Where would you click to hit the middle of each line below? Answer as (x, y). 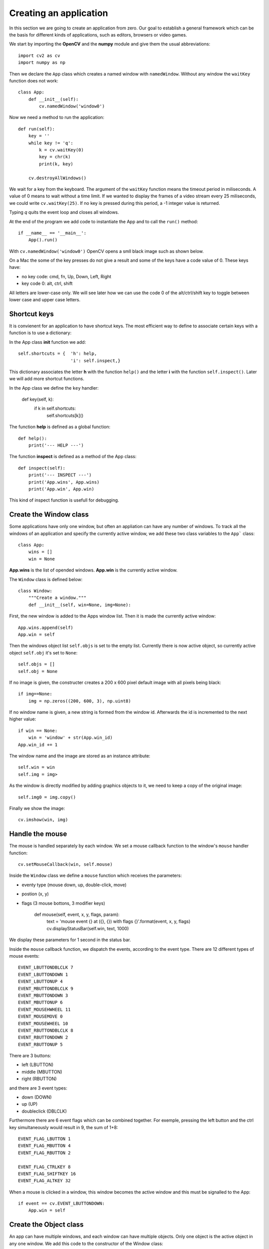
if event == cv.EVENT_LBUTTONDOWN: (62, 1204)
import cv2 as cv (39, 55)
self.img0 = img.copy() (47, 797)
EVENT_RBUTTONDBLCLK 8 (46, 1030)
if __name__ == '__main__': (52, 233)
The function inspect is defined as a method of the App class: (73, 457)
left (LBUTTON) (38, 1065)
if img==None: (35, 694)
